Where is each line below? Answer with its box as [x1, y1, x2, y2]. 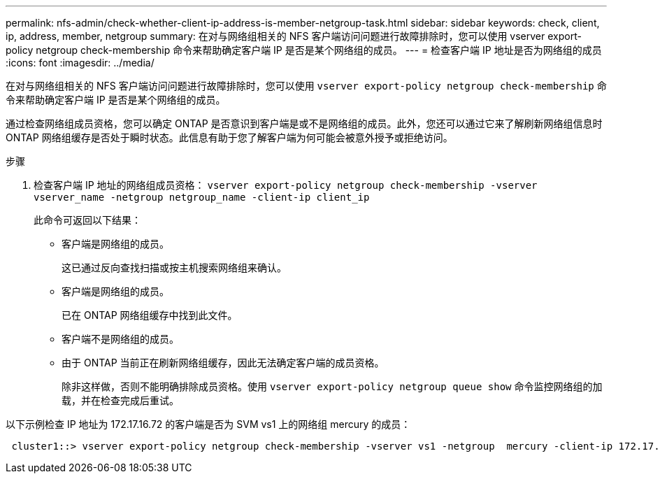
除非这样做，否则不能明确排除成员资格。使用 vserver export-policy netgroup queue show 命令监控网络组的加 [62, 380, 603, 392]
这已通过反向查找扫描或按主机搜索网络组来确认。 [62, 262, 287, 273]
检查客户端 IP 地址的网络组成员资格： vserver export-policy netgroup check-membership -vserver [34, 179, 538, 191]
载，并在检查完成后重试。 [62, 394, 179, 406]
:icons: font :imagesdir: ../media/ [6, 57, 155, 69]
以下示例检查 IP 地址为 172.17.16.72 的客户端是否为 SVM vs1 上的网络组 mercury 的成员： [6, 418, 411, 430]
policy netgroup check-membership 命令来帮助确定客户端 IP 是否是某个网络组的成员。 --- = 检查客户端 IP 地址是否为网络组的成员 [6, 44, 602, 56]
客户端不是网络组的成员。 [62, 333, 179, 345]
